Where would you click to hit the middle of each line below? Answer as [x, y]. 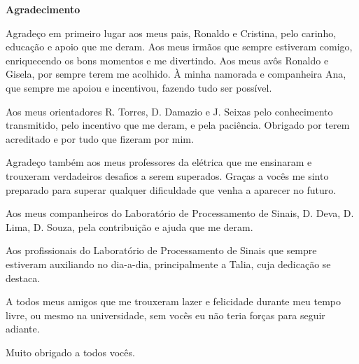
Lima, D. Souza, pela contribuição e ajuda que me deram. [129, 226]
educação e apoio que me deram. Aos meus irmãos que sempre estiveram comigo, [179, 47]
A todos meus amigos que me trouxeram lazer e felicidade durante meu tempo [174, 301]
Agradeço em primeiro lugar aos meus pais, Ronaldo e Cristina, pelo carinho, [171, 33]
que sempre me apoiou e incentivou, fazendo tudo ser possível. [139, 87]
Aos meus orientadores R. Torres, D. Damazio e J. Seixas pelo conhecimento [169, 111]
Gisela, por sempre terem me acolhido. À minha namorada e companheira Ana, [176, 74]
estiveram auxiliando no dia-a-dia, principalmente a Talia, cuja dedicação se [168, 264]
